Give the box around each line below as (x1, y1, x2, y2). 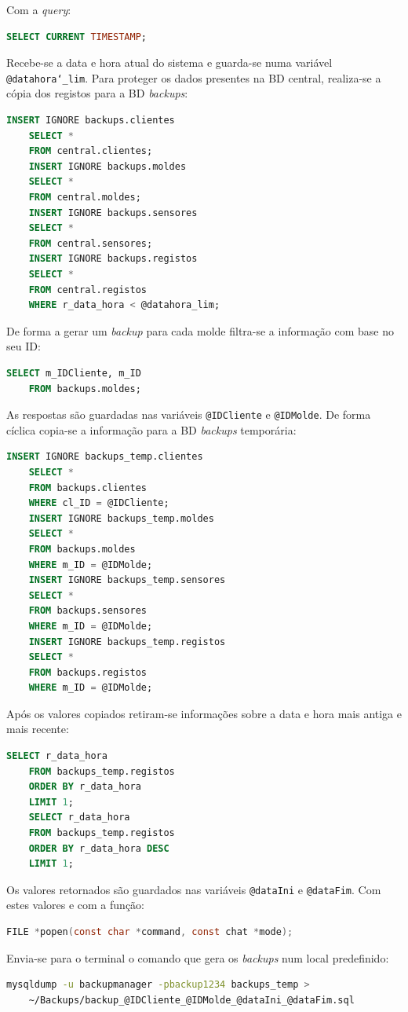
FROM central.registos (28, 284, 147, 295)
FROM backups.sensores (28, 605, 147, 617)
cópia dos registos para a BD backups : (6, 85, 188, 101)
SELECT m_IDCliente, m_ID (6, 367, 141, 379)
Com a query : (6, 2, 71, 17)
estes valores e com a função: (6, 896, 144, 913)
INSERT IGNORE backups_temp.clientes (6, 451, 203, 463)
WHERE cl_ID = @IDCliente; (28, 497, 169, 509)
